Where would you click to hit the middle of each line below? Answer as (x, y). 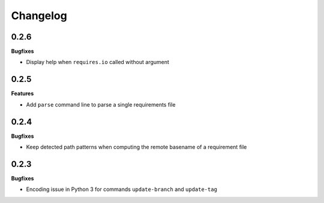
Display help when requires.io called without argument (97, 62)
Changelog (39, 16)
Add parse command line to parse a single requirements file (101, 104)
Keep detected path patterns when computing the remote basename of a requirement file (136, 147)
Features (22, 93)
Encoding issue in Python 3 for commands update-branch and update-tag (121, 189)
